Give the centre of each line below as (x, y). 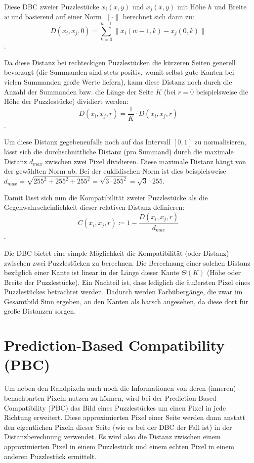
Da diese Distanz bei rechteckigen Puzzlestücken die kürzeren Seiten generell (120, 62)
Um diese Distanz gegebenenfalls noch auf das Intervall (87, 142)
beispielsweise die (222, 91)
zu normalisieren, (220, 142)
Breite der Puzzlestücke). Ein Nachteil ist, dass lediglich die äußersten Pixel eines (127, 282)
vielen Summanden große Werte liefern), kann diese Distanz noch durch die (118, 81)
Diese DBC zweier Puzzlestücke (52, 6)
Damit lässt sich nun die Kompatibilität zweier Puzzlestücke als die (106, 197)
